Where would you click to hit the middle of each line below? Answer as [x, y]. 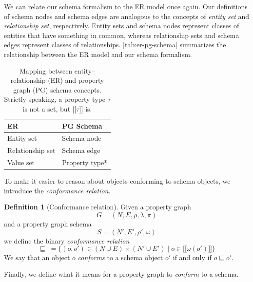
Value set [21, 162]
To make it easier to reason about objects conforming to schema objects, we [117, 181]
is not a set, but [47, 108]
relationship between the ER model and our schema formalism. [98, 54]
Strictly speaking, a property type [55, 99]
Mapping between [46, 70]
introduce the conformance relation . [57, 190]
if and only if [192, 257]
